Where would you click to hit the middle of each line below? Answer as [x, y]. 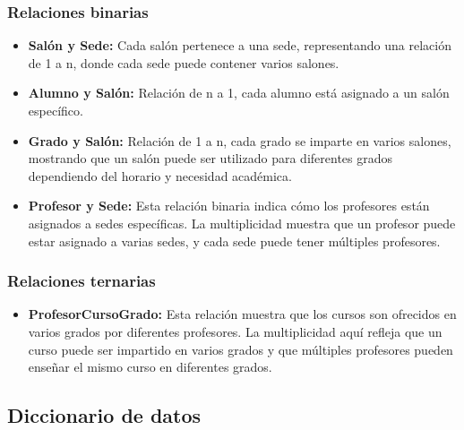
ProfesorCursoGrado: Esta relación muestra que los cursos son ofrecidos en [242, 314]
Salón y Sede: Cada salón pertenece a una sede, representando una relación [240, 45]
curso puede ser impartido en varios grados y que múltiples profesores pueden [241, 349]
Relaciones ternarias [82, 281]
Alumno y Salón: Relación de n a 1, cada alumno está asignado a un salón [239, 93]
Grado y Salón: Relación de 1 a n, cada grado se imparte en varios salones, [240, 140]
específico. [56, 110]
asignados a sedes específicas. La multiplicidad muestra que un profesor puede [242, 223]
